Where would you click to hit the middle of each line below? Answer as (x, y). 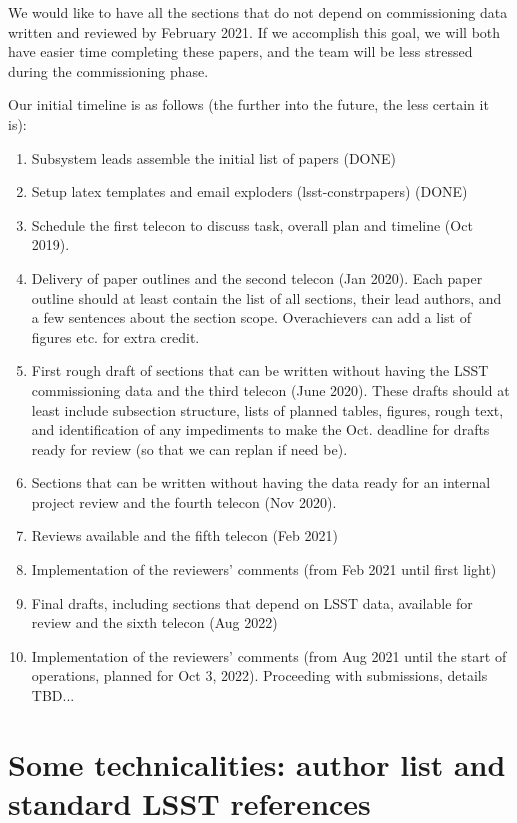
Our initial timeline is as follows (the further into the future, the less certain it (248, 104)
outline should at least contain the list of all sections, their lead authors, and (266, 297)
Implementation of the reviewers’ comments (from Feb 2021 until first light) (264, 569)
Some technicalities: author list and (257, 763)
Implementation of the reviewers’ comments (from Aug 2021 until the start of (269, 655)
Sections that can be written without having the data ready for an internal (261, 482)
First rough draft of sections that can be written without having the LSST (260, 370)
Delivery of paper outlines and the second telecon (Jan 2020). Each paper (257, 277)
